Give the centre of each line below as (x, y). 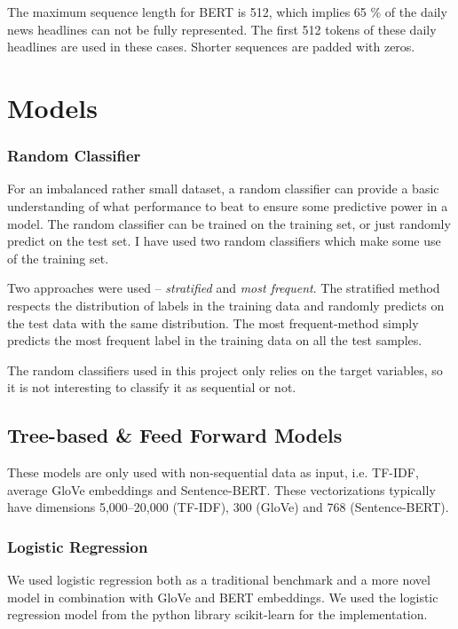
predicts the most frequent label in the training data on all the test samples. (215, 340)
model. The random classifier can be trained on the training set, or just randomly (229, 223)
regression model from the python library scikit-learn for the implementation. (217, 614)
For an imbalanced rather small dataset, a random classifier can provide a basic (223, 189)
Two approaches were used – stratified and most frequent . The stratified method (224, 288)
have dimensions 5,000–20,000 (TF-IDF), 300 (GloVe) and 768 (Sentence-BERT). (228, 507)
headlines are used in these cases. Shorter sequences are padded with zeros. (211, 47)
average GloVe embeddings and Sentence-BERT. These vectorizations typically (221, 489)
